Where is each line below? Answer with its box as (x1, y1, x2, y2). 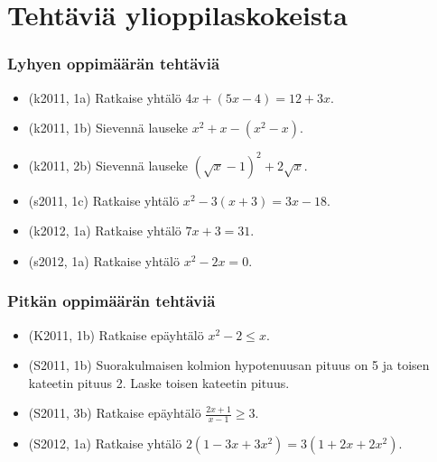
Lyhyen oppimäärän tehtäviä (7, 52, 220, 75)
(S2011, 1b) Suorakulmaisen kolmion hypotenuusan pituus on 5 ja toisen (28, 356, 430, 374)
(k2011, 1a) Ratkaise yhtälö (28, 88, 181, 106)
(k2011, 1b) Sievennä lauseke (28, 118, 189, 137)
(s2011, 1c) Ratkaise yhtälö (28, 190, 180, 209)
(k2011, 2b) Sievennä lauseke (28, 155, 189, 174)
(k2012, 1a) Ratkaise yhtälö (28, 221, 181, 240)
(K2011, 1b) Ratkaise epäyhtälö (28, 325, 204, 344)
